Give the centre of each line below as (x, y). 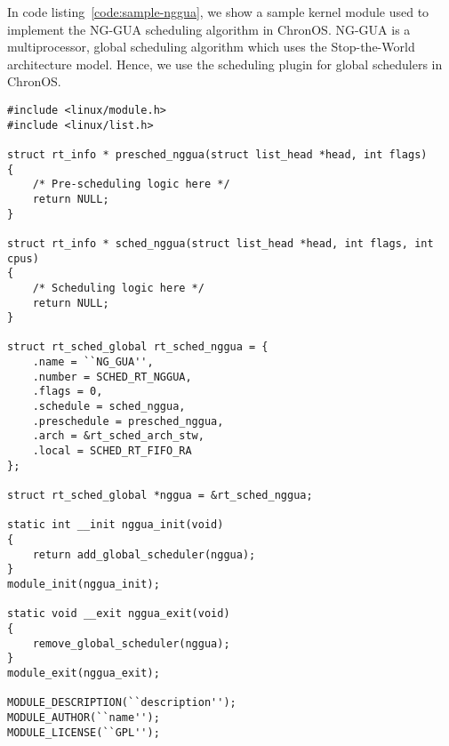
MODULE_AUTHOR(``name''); (84, 717)
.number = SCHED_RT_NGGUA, (112, 377)
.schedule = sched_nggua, (109, 407)
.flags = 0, (68, 392)
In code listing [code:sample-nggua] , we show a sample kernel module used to (218, 12)
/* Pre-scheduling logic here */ (131, 184)
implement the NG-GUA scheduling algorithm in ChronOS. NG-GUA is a (209, 29)
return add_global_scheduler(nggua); (144, 554)
